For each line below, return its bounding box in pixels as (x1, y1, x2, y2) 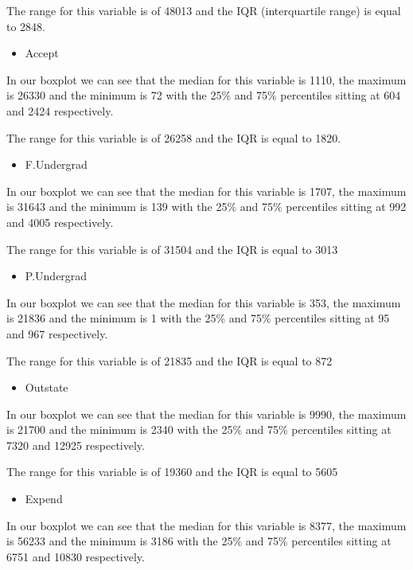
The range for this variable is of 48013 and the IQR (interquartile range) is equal (6, 2, 401, 18)
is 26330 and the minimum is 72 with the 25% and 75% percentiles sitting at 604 (6, 87, 401, 103)
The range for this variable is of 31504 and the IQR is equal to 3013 (6, 240, 338, 257)
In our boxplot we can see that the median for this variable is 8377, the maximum (6, 517, 407, 533)
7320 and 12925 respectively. (6, 436, 145, 453)
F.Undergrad (25, 156, 88, 173)
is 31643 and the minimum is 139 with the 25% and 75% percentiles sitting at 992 (6, 198, 407, 215)
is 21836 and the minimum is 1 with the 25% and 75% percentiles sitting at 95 (6, 310, 390, 326)
